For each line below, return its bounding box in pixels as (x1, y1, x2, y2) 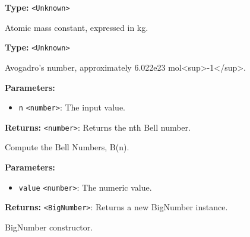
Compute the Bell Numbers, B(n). (5, 141, 129, 153)
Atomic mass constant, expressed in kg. (5, 21, 148, 33)
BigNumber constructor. (5, 220, 93, 233)
